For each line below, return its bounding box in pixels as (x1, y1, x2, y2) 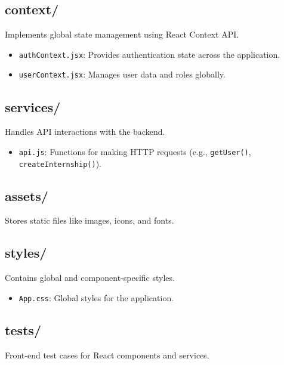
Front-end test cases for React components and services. (5, 348, 209, 361)
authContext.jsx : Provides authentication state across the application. (18, 48, 280, 60)
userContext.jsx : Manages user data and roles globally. (18, 68, 226, 81)
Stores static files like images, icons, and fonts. (5, 214, 174, 227)
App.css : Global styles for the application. (18, 291, 174, 304)
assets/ (5, 186, 48, 205)
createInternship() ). (18, 157, 101, 169)
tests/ (5, 320, 41, 339)
